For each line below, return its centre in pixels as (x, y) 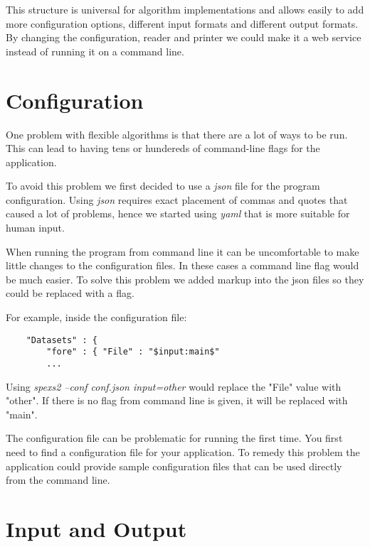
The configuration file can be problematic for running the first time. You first (174, 438)
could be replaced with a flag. (70, 293)
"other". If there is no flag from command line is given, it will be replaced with (177, 400)
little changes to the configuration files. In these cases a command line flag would (183, 265)
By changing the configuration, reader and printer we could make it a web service (184, 37)
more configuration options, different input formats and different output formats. (182, 23)
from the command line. (58, 480)
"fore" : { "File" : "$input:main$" (133, 352)
